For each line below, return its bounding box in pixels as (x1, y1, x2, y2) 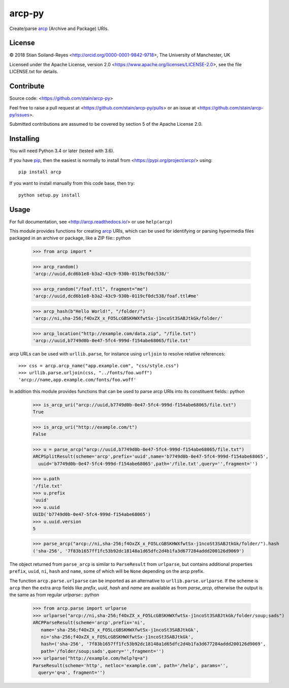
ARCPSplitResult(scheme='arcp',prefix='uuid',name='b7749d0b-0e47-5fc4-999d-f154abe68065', (33, 454, 269, 459)
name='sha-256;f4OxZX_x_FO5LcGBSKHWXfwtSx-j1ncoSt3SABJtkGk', (41, 627, 199, 632)
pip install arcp (18, 169, 61, 175)
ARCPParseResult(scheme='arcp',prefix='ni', (33, 620, 146, 626)
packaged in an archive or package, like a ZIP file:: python (9, 235, 131, 241)
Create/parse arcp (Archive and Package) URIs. (9, 25, 109, 32)
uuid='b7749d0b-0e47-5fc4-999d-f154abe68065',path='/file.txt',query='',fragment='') (38, 461, 258, 466)
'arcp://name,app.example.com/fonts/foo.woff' (18, 377, 137, 383)
